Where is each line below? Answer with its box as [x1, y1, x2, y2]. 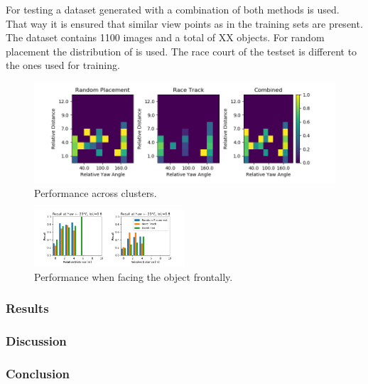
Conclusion [6, 364, 70, 382]
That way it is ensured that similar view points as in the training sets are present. [6, 16, 363, 31]
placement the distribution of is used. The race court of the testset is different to [6, 43, 357, 58]
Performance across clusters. [34, 185, 157, 200]
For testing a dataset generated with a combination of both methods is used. [6, 2, 340, 16]
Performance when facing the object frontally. [34, 269, 233, 284]
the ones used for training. [6, 58, 120, 73]
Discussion [6, 331, 67, 349]
